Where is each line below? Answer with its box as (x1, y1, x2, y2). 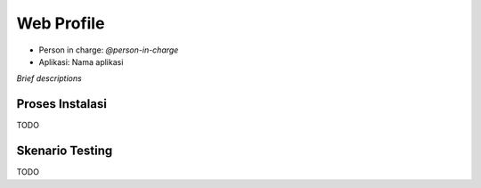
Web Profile (16, 13, 105, 33)
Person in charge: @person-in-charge (38, 45, 179, 55)
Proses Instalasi (16, 96, 107, 111)
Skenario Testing (16, 143, 113, 159)
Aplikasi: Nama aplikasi (38, 56, 124, 67)
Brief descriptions (16, 73, 82, 84)
